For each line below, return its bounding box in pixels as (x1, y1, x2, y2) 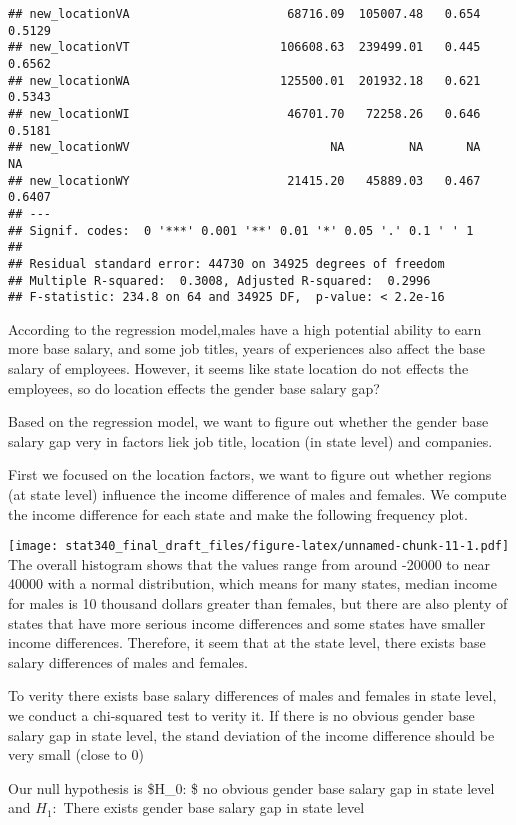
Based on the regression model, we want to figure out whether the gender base (8, 411, 489, 432)
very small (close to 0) (8, 744, 144, 765)
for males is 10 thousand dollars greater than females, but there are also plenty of (8, 593, 508, 613)
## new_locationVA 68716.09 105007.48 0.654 (8, 7, 481, 21)
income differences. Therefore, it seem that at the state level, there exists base (8, 632, 486, 653)
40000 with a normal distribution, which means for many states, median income (8, 573, 497, 594)
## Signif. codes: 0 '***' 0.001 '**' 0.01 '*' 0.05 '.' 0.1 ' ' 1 (8, 223, 474, 238)
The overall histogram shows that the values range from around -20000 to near (8, 553, 490, 574)
